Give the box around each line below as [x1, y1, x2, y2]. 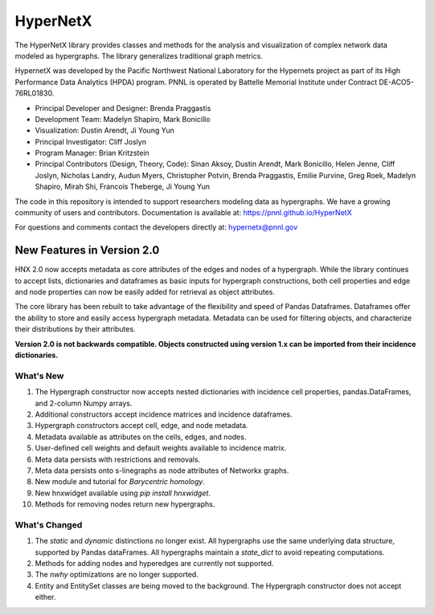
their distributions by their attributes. [14, 324, 136, 334]
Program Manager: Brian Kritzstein [35, 149, 150, 158]
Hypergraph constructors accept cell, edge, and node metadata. [35, 421, 248, 430]
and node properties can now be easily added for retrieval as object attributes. [14, 287, 275, 297]
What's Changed [14, 519, 83, 530]
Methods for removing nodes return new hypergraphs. [35, 499, 215, 509]
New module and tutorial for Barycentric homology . [35, 477, 205, 487]
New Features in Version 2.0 [14, 243, 160, 257]
